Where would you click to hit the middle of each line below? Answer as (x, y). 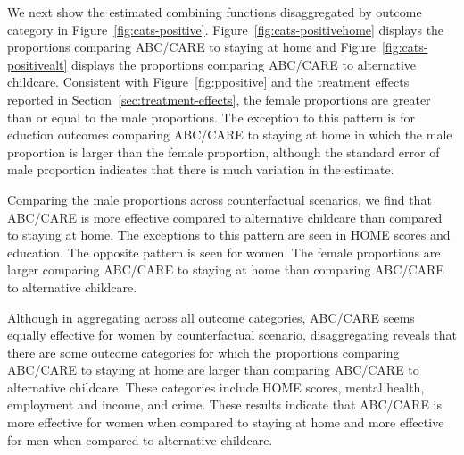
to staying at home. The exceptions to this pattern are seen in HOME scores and (229, 235)
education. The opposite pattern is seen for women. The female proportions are (224, 252)
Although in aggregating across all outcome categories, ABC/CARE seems (211, 317)
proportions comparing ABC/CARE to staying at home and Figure (191, 47)
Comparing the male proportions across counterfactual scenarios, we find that (220, 199)
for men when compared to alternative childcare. (140, 439)
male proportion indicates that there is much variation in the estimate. (201, 169)
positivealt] (37, 64)
